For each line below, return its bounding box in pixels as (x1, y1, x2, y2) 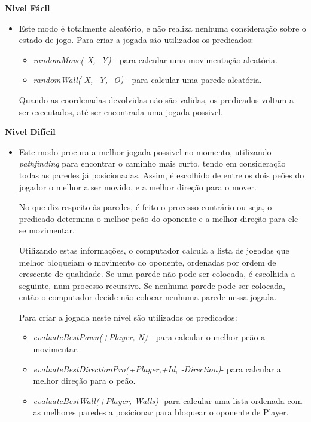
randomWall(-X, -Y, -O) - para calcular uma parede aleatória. (33, 73, 262, 86)
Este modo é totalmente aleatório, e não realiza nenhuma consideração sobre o (19, 21, 306, 34)
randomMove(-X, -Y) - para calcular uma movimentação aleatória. (33, 53, 278, 66)
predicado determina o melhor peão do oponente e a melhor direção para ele (19, 212, 298, 224)
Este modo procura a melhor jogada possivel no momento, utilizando (19, 145, 272, 158)
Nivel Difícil (5, 125, 56, 138)
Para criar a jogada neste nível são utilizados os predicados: (19, 310, 237, 323)
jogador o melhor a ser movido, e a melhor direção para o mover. (19, 180, 257, 193)
